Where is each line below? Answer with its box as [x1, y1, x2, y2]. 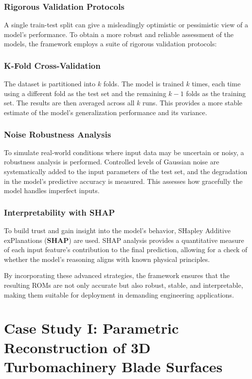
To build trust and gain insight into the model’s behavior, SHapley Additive [4, 225, 231, 235]
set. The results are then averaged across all [4, 98, 135, 108]
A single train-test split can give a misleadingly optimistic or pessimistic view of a [4, 20, 248, 30]
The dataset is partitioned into [4, 79, 96, 89]
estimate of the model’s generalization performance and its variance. [4, 107, 207, 117]
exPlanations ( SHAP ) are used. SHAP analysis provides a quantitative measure [4, 235, 244, 245]
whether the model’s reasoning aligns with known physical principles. [4, 254, 210, 264]
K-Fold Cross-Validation [4, 59, 101, 71]
